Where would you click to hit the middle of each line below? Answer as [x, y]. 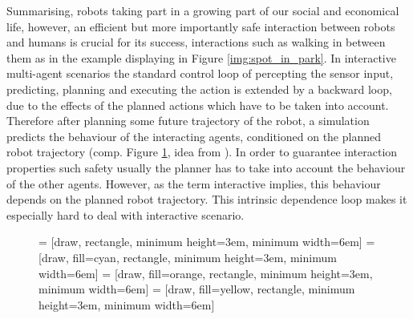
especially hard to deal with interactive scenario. [126, 214]
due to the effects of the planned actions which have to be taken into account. [198, 105]
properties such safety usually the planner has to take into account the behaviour [206, 167]
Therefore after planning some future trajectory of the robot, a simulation [188, 121]
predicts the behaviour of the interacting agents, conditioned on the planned [194, 136]
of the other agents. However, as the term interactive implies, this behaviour [194, 183]
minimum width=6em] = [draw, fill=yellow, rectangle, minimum [197, 289]
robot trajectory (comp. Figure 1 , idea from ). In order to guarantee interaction [202, 152]
